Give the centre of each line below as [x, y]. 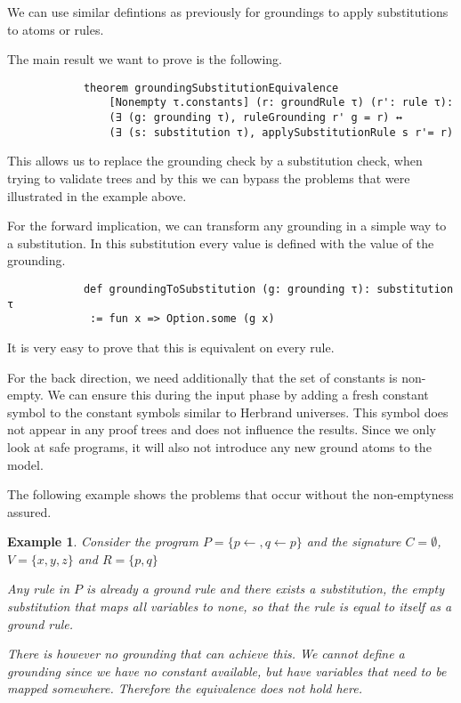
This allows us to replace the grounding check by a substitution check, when [215, 161]
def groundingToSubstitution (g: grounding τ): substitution [268, 289]
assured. [29, 511]
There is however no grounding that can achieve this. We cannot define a [206, 654]
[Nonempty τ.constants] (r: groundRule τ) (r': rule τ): [281, 103]
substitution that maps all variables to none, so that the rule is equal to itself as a [230, 606]
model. [25, 464]
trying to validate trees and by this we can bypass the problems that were [209, 178]
